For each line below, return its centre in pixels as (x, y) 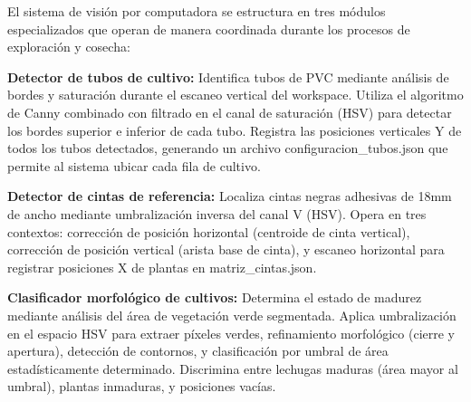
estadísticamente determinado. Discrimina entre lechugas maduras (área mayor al (233, 368)
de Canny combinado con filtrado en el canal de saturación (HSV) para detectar (230, 112)
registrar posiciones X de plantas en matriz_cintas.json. (162, 267)
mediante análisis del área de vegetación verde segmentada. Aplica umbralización (232, 315)
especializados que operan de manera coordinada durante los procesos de (209, 29)
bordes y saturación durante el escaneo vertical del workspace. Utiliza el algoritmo (235, 95)
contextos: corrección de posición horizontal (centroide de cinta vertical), (209, 231)
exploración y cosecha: (69, 47)
